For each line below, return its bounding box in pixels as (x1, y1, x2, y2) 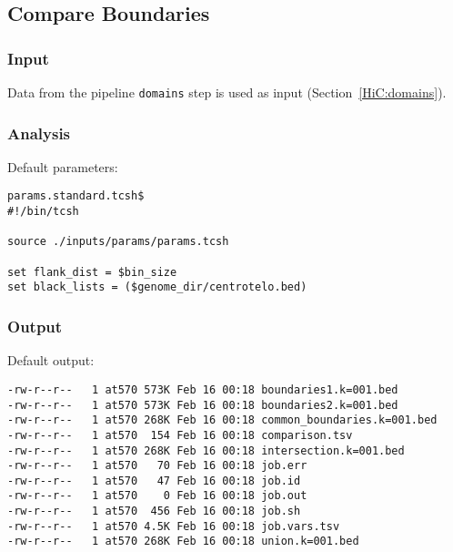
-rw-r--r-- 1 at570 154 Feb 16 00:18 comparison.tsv (7, 428, 353, 442)
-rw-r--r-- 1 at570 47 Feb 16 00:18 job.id (7, 474, 301, 487)
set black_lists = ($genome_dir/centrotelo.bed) (7, 281, 307, 294)
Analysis (7, 121, 71, 144)
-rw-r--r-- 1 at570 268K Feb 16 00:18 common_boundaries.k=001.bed (7, 414, 438, 427)
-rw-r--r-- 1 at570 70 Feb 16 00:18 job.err (7, 459, 307, 473)
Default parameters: (7, 157, 118, 176)
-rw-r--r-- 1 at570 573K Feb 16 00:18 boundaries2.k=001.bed (7, 398, 398, 412)
